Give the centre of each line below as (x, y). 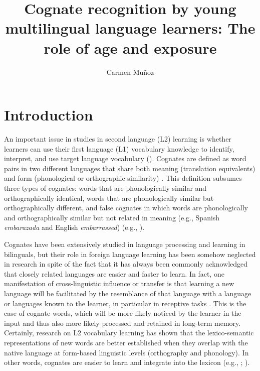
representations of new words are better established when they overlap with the (126, 342)
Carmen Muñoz (130, 72)
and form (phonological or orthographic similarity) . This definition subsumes (123, 178)
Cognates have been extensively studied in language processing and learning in (125, 244)
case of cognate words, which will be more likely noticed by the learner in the (123, 313)
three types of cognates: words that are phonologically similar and (105, 188)
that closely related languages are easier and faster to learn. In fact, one (114, 273)
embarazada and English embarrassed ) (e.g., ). (74, 227)
